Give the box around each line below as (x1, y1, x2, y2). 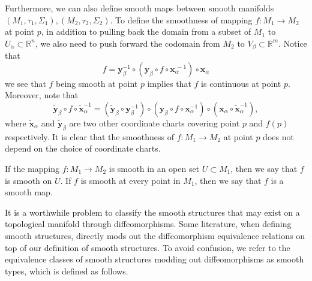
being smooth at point (56, 77, 138, 89)
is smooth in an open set (109, 162, 200, 174)
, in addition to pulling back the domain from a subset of (41, 25, 251, 38)
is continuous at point (201, 77, 281, 89)
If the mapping (5, 162, 60, 174)
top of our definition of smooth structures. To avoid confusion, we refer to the (5, 241, 290, 253)
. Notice (278, 37, 307, 49)
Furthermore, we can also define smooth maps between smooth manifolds (5, 2, 274, 14)
